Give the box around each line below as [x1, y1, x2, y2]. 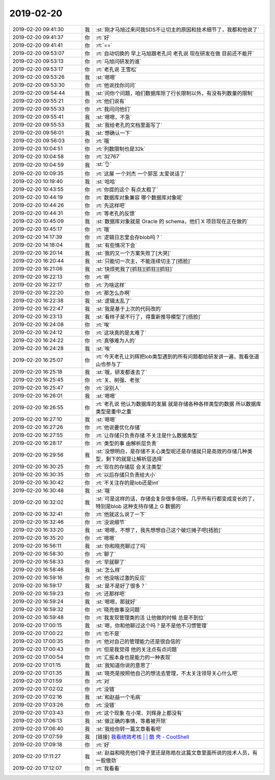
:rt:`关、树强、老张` [95, 377, 142, 384]
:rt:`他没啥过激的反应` [95, 574, 147, 581]
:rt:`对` [95, 677, 111, 684]
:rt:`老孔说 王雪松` [95, 66, 138, 73]
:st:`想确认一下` [95, 129, 132, 136]
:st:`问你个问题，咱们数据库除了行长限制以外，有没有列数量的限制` [95, 90, 254, 97]
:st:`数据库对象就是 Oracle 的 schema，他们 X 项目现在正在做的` [95, 218, 249, 225]
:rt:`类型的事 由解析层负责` [95, 440, 158, 447]
